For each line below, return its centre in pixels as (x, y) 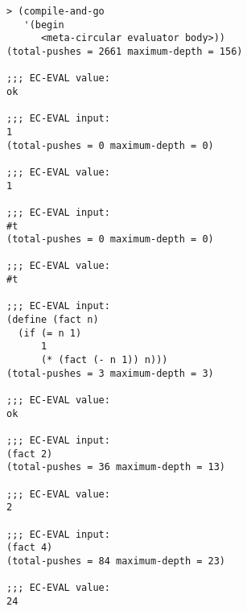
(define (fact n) (53, 320)
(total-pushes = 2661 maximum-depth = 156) (125, 51)
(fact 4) (30, 548)
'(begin (44, 25)
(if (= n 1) (50, 333)
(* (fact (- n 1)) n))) (104, 360)
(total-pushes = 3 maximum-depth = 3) (110, 373)
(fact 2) (30, 454)
